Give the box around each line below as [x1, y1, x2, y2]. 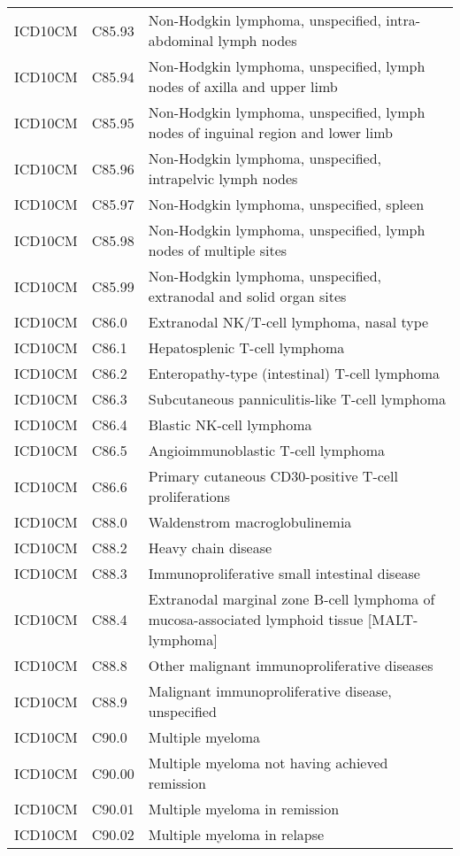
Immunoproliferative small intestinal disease [148, 563, 420, 583]
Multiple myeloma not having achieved [148, 752, 388, 773]
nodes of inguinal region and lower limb [148, 122, 394, 143]
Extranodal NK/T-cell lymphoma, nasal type [148, 312, 429, 332]
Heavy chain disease [148, 537, 272, 558]
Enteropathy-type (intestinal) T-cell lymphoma [148, 363, 441, 383]
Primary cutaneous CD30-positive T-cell [148, 466, 398, 486]
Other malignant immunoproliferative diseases [148, 655, 433, 675]
